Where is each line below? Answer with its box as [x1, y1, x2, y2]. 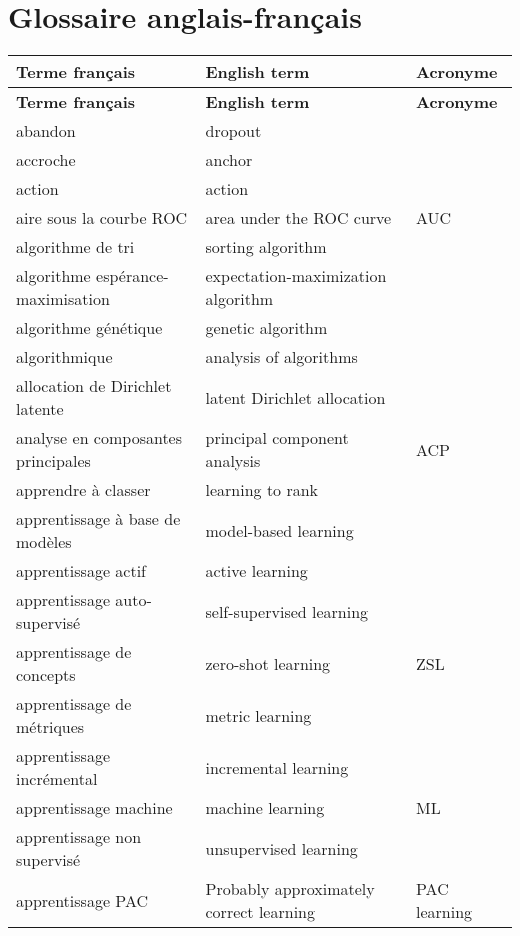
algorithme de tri [16, 235, 135, 259]
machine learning [205, 796, 325, 820]
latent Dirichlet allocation [205, 385, 386, 409]
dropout [205, 119, 262, 143]
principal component [205, 426, 349, 450]
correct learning [205, 900, 315, 924]
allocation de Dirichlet [16, 374, 172, 398]
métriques [16, 715, 85, 739]
